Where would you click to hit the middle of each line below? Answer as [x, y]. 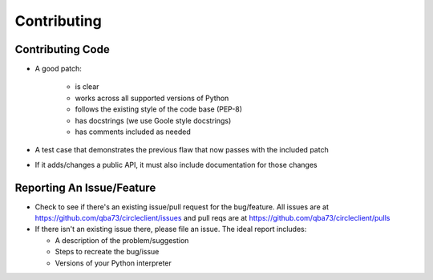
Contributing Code [62, 49]
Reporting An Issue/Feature [85, 187]
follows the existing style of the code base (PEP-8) [159, 109]
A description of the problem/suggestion [122, 240]
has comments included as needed [133, 132]
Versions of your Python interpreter [113, 263]
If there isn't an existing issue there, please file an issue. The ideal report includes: [171, 229]
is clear [87, 87]
